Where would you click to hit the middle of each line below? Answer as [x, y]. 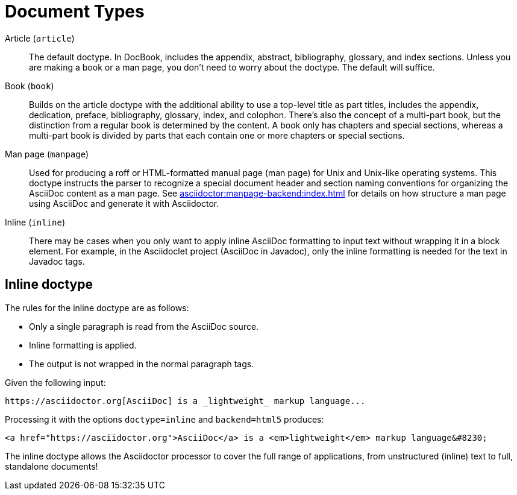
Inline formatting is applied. [83, 345]
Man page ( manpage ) [47, 154]
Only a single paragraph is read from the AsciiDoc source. [144, 326]
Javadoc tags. [57, 261]
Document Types [75, 11]
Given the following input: [55, 382]
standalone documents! [52, 466]
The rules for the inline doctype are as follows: [97, 307]
